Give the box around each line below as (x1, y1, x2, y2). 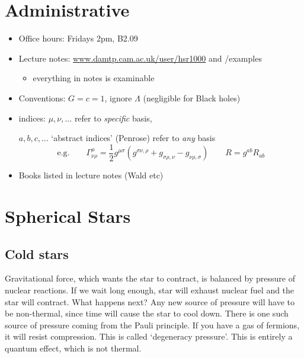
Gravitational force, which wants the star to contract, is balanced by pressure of (5, 272, 295, 285)
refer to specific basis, (74, 111, 152, 124)
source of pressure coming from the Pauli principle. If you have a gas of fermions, (5, 318, 300, 331)
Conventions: (18, 91, 66, 104)
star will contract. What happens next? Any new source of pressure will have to (5, 295, 295, 308)
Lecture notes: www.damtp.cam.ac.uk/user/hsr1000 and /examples (18, 52, 262, 64)
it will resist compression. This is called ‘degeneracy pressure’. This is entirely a (5, 330, 293, 343)
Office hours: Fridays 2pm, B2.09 (18, 32, 138, 44)
